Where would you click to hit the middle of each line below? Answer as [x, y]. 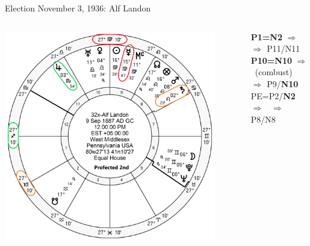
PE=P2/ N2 [273, 95]
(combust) [274, 72]
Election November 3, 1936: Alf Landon [78, 8]
